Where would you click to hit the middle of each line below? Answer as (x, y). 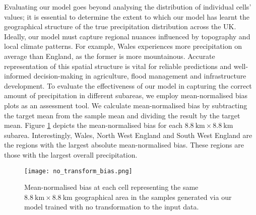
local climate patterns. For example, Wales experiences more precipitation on (123, 46)
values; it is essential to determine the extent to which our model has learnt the (127, 16)
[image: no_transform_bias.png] (78, 171)
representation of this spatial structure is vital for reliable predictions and (118, 66)
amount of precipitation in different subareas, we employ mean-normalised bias (126, 95)
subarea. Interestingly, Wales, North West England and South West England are (128, 135)
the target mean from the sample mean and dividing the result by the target (122, 115)
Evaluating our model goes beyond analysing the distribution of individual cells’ (128, 7)
